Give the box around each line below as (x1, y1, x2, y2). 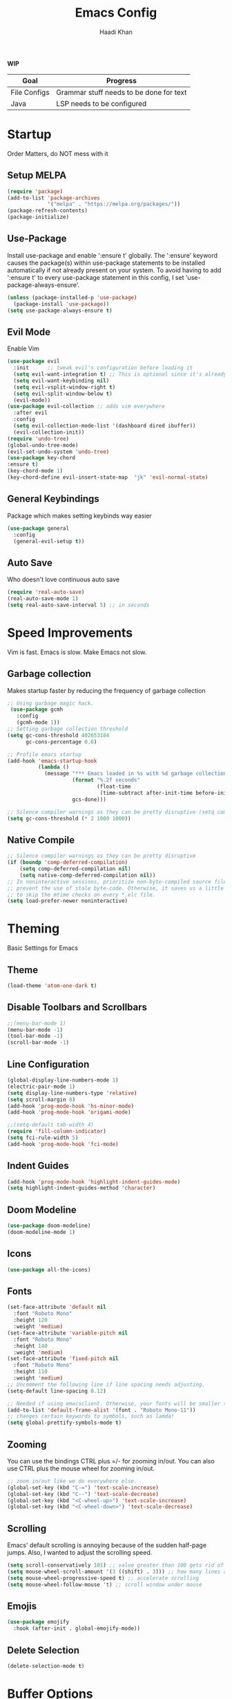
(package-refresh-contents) (7, 207, 88, 214)
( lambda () (37, 764, 70, 771)
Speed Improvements (7, 625, 133, 640)
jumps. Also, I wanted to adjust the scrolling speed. (7, 1549, 153, 1557)
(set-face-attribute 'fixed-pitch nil (7, 1355, 119, 1362)
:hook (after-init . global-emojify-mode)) (13, 1625, 140, 1632)
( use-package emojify (7, 1619, 70, 1626)
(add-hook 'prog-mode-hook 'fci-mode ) (7, 1141, 119, 1147)
